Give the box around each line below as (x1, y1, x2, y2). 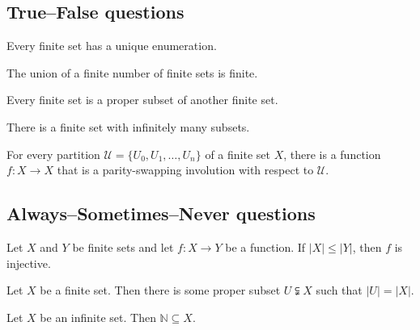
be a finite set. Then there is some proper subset (40, 282, 281, 299)
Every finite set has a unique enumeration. (6, 37, 217, 54)
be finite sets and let (72, 238, 174, 255)
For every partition (6, 145, 100, 162)
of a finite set (205, 145, 270, 162)
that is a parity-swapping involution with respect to (57, 161, 314, 178)
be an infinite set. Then (40, 308, 156, 325)
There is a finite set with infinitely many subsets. (6, 118, 250, 135)
